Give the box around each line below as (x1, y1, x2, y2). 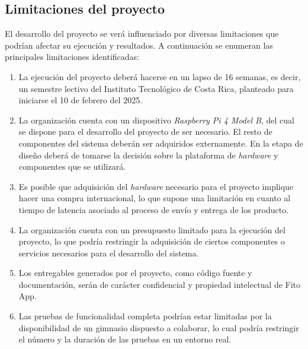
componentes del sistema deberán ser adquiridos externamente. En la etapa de (18, 137, 303, 149)
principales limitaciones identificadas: (5, 50, 140, 63)
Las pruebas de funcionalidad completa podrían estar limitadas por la (18, 310, 272, 322)
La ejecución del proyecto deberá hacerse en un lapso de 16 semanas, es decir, (18, 70, 301, 83)
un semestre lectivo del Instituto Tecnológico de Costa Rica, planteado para (18, 82, 294, 94)
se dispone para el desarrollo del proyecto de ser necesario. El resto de (18, 125, 272, 138)
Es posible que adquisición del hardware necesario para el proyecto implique (18, 180, 294, 192)
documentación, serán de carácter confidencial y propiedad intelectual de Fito (18, 278, 301, 290)
